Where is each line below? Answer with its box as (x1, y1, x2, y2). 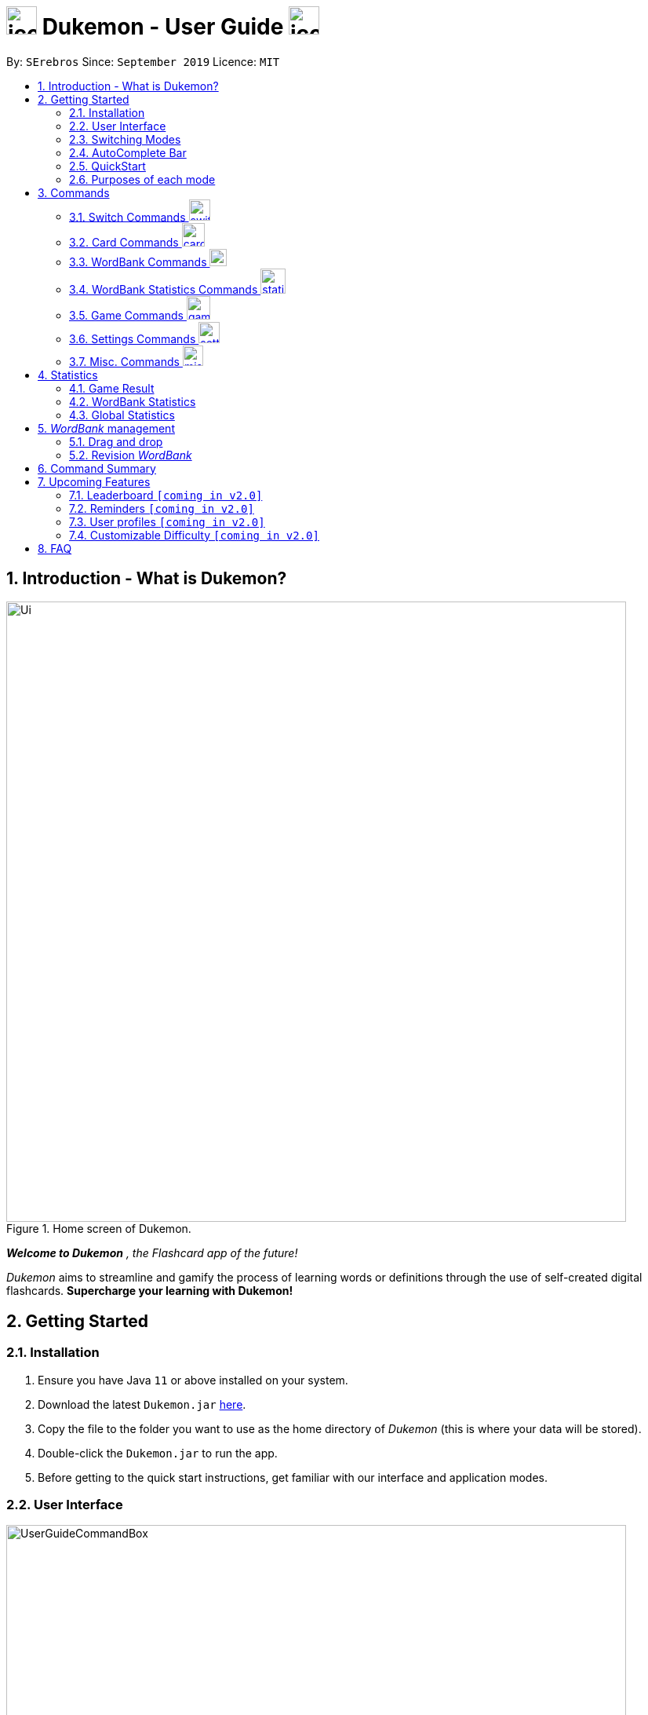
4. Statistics (38, 367, 98, 382)
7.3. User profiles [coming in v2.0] (69, 514, 265, 528)
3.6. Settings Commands (69, 331, 196, 346)
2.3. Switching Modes (69, 132, 181, 146)
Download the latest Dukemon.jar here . (38, 1397, 246, 1411)
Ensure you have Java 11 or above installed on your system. (38, 1373, 348, 1387)
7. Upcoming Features (38, 474, 151, 488)
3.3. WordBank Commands (69, 254, 207, 269)
